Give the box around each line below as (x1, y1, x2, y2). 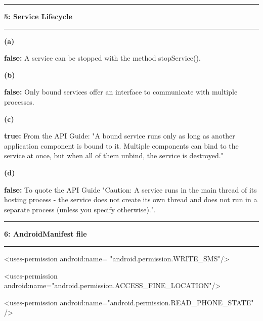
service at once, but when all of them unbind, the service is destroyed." (4, 150, 224, 161)
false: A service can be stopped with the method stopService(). (4, 53, 201, 63)
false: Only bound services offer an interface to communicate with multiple (4, 86, 238, 97)
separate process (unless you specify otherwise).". (4, 204, 156, 214)
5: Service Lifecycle (4, 11, 72, 21)
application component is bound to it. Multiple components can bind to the (4, 140, 239, 151)
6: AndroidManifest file (4, 228, 87, 239)
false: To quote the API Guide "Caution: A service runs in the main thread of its (4, 184, 257, 195)
